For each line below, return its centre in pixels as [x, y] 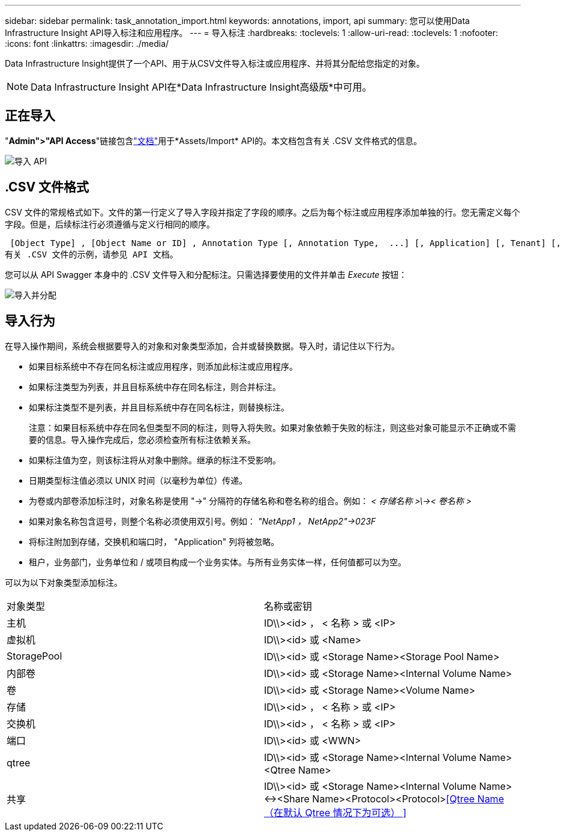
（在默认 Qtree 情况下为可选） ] [335, 812]
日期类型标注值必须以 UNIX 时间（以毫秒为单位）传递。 [138, 480]
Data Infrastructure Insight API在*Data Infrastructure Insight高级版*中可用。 [201, 87]
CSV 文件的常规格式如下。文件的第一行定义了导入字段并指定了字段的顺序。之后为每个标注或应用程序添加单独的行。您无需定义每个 [262, 212]
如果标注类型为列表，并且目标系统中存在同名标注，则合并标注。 [155, 386]
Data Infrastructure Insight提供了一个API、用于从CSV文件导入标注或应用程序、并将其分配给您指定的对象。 [215, 63]
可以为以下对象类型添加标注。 [64, 582]
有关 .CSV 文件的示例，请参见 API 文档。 [91, 254]
